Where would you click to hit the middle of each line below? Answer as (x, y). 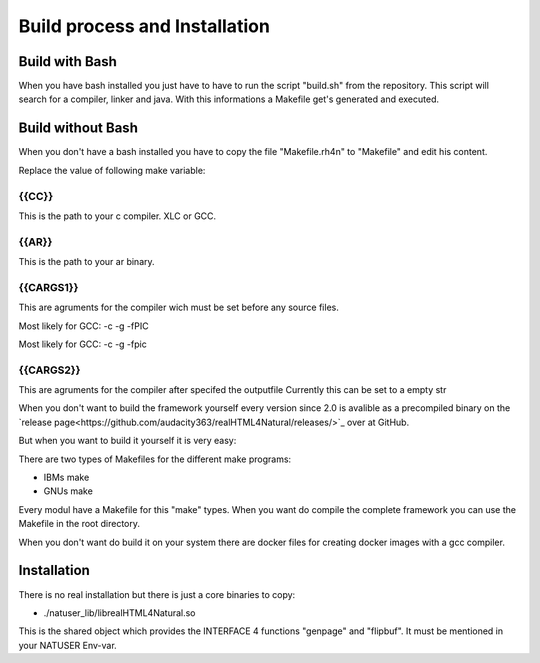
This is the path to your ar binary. (86, 262)
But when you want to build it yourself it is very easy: (127, 441)
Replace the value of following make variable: (112, 170)
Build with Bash (67, 61)
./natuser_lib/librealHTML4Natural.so (119, 612)
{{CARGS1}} (48, 287)
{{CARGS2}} (49, 370)
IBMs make (66, 477)
